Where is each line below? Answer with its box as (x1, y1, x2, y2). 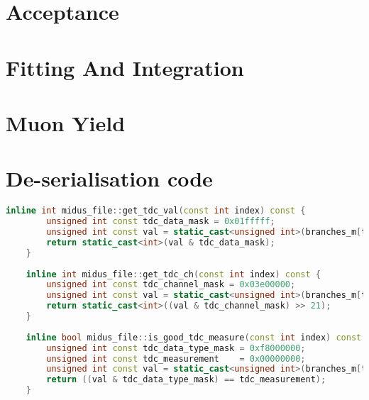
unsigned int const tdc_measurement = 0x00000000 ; (46, 353, 306, 364)
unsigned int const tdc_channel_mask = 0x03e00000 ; (46, 279, 296, 290)
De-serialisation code (6, 164, 213, 193)
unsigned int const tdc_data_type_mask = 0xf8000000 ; (46, 343, 306, 353)
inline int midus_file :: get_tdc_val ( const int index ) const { (6, 206, 306, 216)
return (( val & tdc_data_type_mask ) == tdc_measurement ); (46, 374, 326, 385)
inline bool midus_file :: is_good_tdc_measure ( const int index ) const (26, 332, 362, 343)
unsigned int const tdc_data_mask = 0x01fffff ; (46, 216, 275, 227)
